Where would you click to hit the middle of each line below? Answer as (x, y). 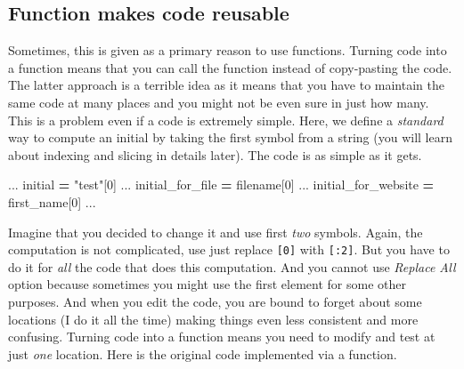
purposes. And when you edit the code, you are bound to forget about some (215, 301)
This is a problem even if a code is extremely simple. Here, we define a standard (226, 120)
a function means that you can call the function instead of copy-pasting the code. (230, 67)
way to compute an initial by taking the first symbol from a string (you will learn (230, 137)
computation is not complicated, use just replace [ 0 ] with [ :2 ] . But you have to (229, 249)
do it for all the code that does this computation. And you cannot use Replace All (232, 266)
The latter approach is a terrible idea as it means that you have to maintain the (226, 85)
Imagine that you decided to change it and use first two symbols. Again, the (216, 232)
